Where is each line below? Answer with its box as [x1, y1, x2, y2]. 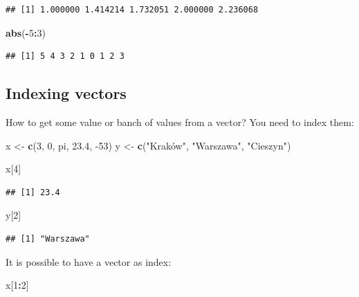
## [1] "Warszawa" [6, 233, 90, 244]
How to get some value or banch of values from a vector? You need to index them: [6, 114, 354, 129]
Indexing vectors [6, 82, 127, 104]
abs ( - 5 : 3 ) [6, 25, 46, 39]
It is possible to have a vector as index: [6, 254, 172, 269]
